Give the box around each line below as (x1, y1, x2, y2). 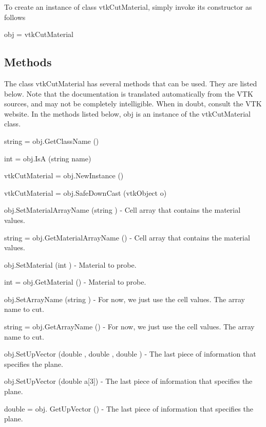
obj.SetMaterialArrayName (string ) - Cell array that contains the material (4, 205, 241, 215)
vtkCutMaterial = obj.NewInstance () (4, 170, 124, 181)
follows (4, 11, 26, 22)
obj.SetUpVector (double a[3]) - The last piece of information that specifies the (4, 376, 253, 386)
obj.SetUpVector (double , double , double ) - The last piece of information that (4, 348, 256, 359)
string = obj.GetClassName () (4, 135, 99, 146)
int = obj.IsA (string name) (4, 153, 91, 163)
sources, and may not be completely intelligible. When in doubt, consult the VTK (4, 98, 262, 109)
